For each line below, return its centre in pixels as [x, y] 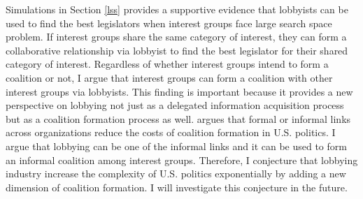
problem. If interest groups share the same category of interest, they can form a [176, 37]
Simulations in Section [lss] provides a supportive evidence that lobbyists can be [177, 9]
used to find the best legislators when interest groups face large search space [169, 23]
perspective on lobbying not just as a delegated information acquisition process [175, 105]
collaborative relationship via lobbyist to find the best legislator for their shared [177, 50]
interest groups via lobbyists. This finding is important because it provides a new [179, 91]
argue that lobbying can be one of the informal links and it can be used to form [176, 146]
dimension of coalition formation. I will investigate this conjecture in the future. [177, 187]
